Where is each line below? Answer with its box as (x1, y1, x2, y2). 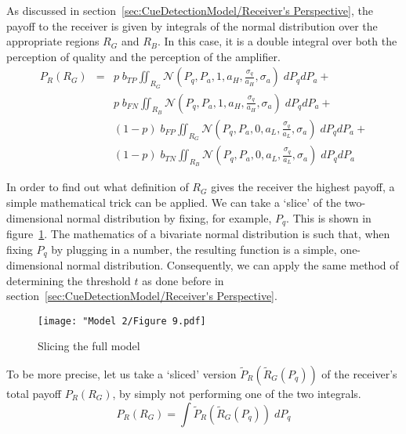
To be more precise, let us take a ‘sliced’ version (6, 366, 237, 382)
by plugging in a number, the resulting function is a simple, (51, 241, 337, 257)
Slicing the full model (38, 338, 140, 354)
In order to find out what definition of (6, 179, 189, 195)
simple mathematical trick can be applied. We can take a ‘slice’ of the (6, 193, 342, 210)
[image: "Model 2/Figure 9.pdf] (38, 315, 206, 327)
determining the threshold (6, 272, 131, 288)
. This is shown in (286, 209, 372, 226)
